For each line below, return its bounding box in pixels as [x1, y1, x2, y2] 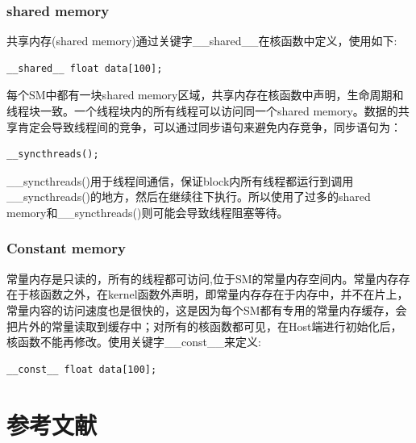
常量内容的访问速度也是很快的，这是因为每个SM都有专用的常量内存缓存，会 [6, 301, 407, 318]
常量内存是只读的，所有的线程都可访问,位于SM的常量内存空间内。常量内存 [6, 270, 399, 286]
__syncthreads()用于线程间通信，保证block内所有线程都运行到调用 [6, 172, 354, 189]
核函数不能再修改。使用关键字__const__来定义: [6, 333, 261, 350]
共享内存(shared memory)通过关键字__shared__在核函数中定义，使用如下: [6, 32, 397, 49]
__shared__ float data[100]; [6, 62, 163, 74]
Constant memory [6, 238, 126, 258]
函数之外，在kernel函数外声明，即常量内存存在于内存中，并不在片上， [40, 286, 409, 303]
